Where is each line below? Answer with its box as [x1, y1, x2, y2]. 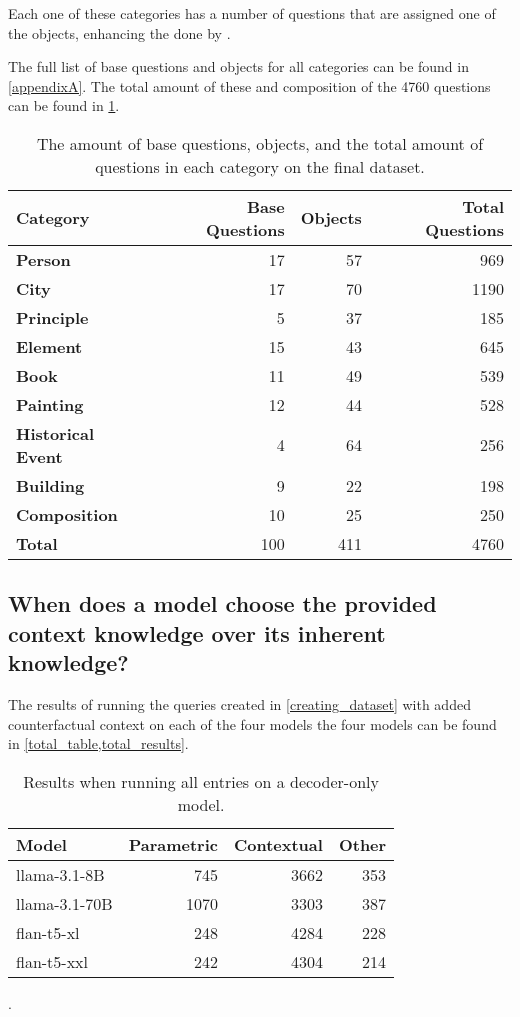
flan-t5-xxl [16, 949, 89, 973]
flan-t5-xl [16, 920, 80, 944]
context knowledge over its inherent [8, 617, 386, 648]
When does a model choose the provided [8, 588, 437, 619]
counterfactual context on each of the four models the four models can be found [8, 713, 497, 734]
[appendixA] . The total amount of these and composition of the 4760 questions [8, 75, 491, 96]
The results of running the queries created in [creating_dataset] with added [8, 693, 471, 714]
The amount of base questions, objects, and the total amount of [36, 131, 484, 155]
